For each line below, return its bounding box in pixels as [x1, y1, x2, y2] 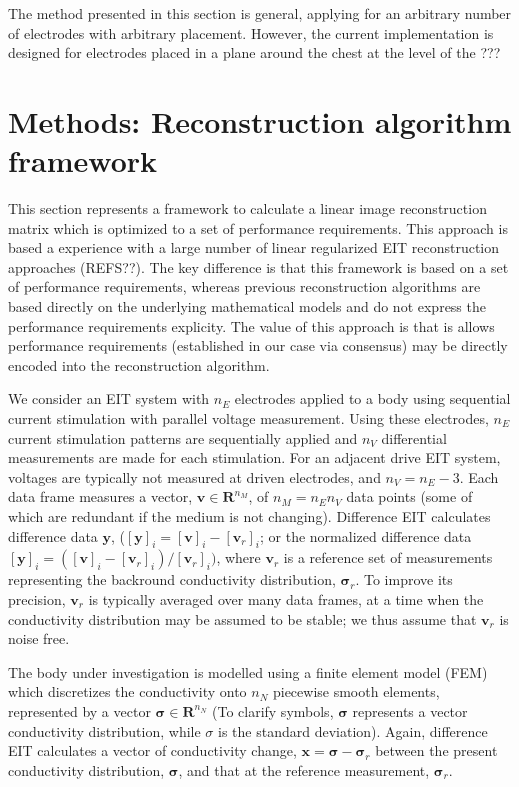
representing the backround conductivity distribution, [8, 569, 336, 590]
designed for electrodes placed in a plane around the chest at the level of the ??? [8, 42, 501, 63]
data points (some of [346, 486, 473, 507]
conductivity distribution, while [8, 720, 201, 741]
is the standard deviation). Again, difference [218, 720, 488, 741]
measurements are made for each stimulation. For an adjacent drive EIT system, [8, 447, 501, 468]
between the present [375, 740, 498, 761]
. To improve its [355, 569, 453, 590]
